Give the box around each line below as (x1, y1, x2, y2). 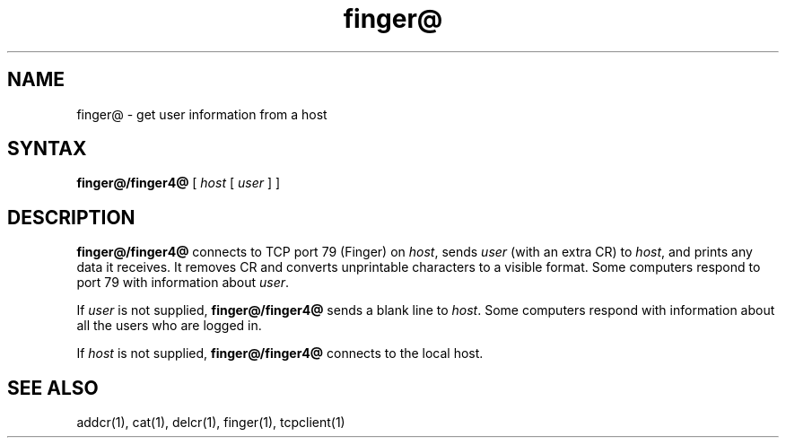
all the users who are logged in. (76, 318, 262, 334)
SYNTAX (7, 137, 87, 161)
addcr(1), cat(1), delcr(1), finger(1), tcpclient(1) (76, 414, 345, 431)
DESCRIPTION (7, 205, 135, 229)
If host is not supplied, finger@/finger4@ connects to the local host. (76, 345, 484, 362)
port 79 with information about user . (76, 275, 290, 291)
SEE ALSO (7, 376, 99, 399)
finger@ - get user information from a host (76, 106, 327, 122)
